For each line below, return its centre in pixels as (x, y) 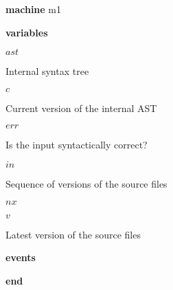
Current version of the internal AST (81, 108)
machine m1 (34, 9)
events (21, 257)
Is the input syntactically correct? (77, 145)
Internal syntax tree (47, 71)
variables (27, 32)
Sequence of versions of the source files (86, 183)
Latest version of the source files (73, 234)
